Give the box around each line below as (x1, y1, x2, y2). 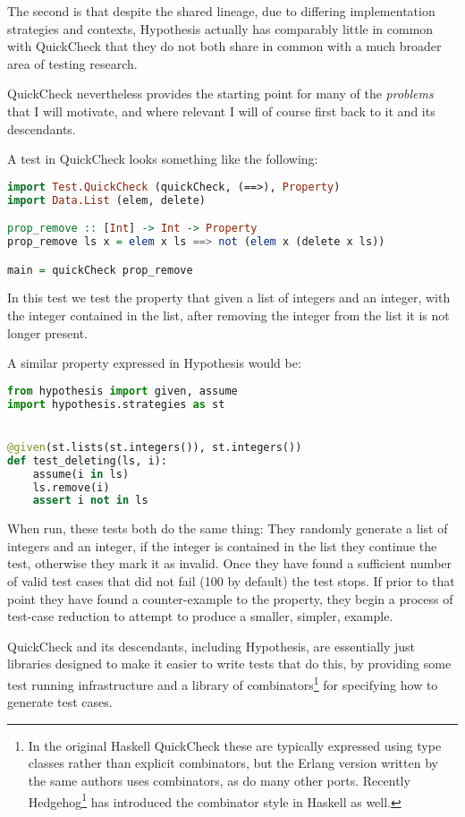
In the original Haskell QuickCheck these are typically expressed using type (28, 736, 442, 754)
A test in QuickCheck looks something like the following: (7, 149, 318, 168)
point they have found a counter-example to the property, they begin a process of (7, 589, 453, 608)
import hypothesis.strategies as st (7, 397, 225, 411)
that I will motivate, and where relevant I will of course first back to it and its (7, 101, 435, 120)
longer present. (7, 323, 88, 342)
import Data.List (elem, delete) (7, 193, 206, 207)
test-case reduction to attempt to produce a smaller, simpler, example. (7, 607, 393, 626)
